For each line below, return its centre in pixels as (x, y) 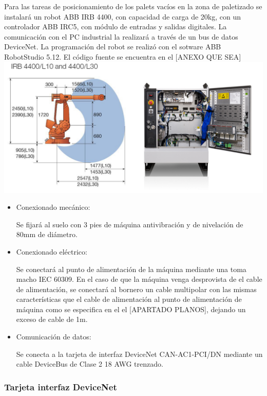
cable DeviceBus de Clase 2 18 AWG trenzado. (90, 364)
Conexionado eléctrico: (52, 251)
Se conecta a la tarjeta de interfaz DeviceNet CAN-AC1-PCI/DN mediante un (139, 354)
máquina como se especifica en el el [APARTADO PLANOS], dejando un (131, 309)
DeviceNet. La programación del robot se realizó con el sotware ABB (113, 47)
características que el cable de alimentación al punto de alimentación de (129, 299)
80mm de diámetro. (47, 234)
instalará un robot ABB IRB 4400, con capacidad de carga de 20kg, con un (123, 16)
